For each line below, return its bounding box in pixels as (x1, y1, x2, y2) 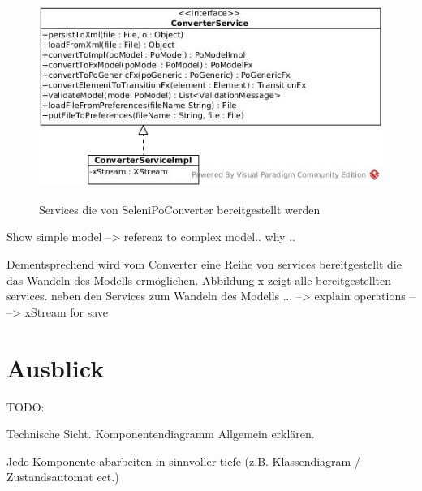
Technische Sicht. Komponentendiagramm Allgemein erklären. (6, 425, 315, 442)
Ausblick (6, 351, 105, 384)
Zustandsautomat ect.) (6, 468, 119, 485)
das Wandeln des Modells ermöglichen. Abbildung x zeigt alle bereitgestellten (6, 271, 392, 288)
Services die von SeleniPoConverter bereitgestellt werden (39, 200, 321, 218)
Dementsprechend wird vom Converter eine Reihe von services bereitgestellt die (6, 256, 402, 272)
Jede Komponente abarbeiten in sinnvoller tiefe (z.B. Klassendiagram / (6, 452, 360, 469)
